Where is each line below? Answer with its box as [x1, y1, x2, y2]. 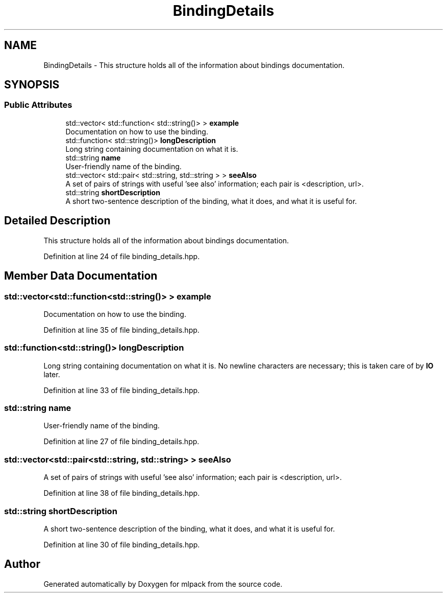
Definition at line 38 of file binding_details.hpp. [43, 489, 200, 498]
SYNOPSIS [4, 78, 60, 91]
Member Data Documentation [4, 269, 158, 283]
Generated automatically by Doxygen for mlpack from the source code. [43, 579, 283, 588]
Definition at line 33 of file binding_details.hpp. [43, 385, 200, 395]
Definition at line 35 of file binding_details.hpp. [43, 325, 200, 334]
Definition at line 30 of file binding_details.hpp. [43, 540, 200, 549]
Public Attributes [4, 100, 72, 110]
